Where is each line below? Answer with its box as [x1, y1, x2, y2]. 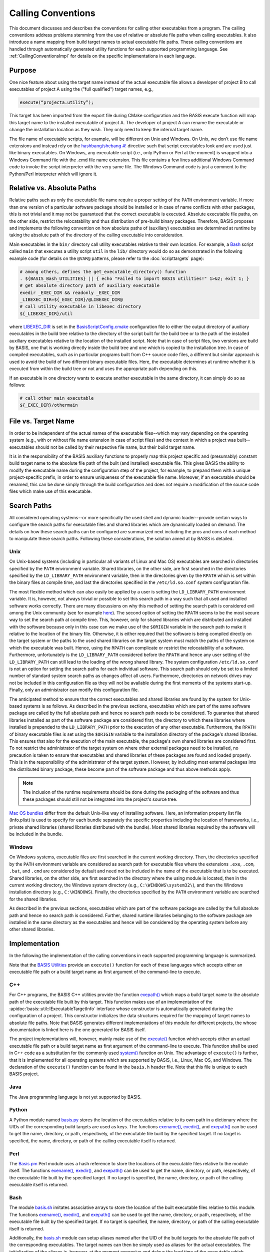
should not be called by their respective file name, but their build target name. [35, 444, 195, 450]
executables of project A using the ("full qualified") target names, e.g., [9, 86, 154, 92]
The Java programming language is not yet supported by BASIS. [9, 1094, 142, 1100]
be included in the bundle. [9, 831, 63, 837]
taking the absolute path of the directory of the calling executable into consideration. [9, 232, 183, 238]
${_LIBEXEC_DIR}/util [19, 310, 73, 317]
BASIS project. [9, 1071, 39, 1077]
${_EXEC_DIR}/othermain [19, 402, 78, 408]
